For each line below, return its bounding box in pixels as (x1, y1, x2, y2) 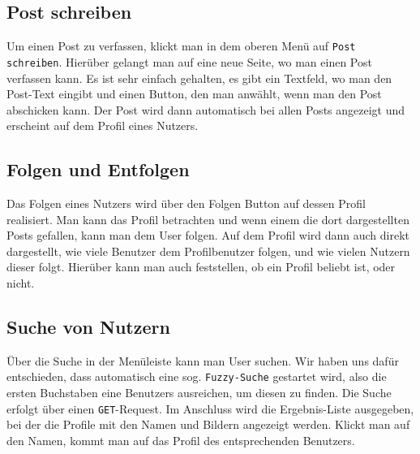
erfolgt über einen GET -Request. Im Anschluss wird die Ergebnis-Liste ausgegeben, (6, 400, 414, 417)
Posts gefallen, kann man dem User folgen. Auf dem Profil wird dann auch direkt (6, 227, 410, 244)
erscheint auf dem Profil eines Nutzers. (6, 117, 199, 134)
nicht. (6, 275, 35, 292)
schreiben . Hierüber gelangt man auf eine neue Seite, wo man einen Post (6, 53, 372, 70)
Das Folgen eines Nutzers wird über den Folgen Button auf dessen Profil (6, 195, 366, 212)
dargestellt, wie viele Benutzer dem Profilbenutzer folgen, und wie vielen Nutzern (6, 242, 410, 259)
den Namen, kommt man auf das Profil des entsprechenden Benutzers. (6, 431, 355, 448)
